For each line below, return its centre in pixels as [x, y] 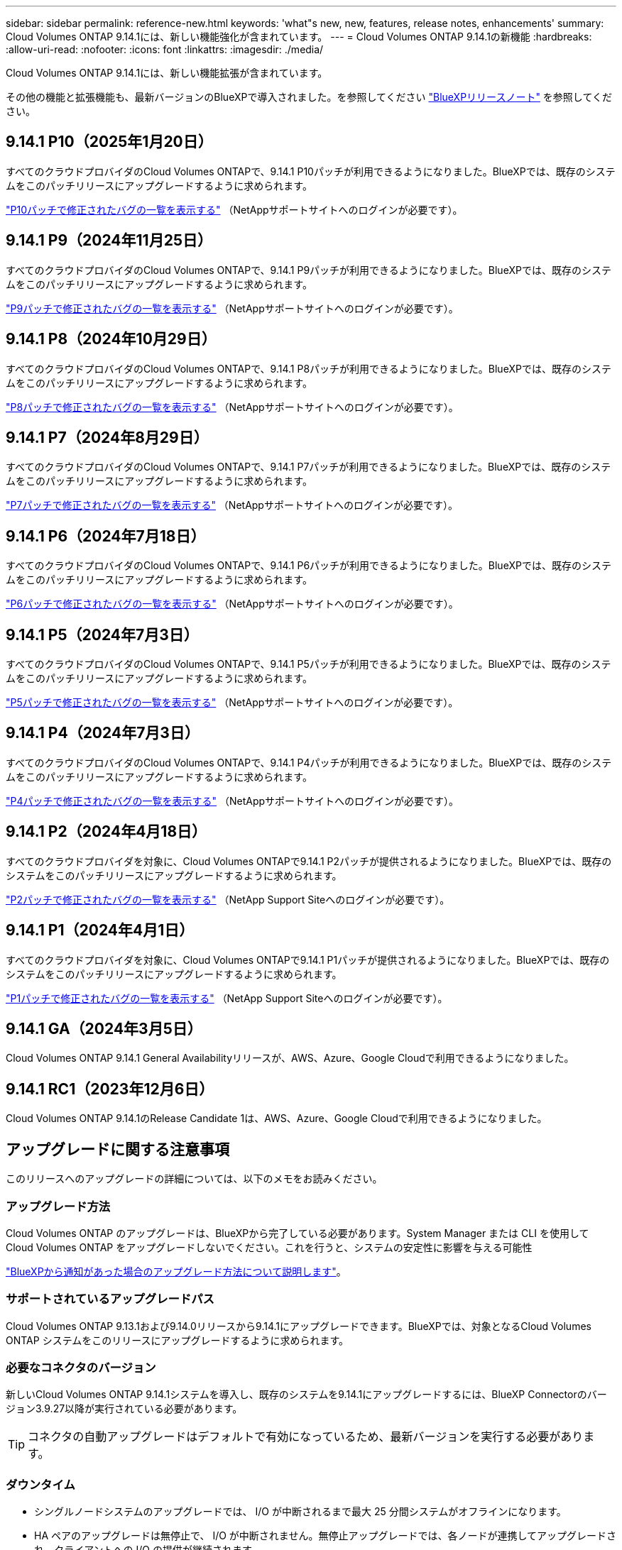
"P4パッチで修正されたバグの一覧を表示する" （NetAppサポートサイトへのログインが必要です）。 [233, 801]
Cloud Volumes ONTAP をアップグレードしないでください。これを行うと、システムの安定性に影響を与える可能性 [269, 1247]
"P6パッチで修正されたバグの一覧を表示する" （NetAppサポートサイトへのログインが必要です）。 [232, 604]
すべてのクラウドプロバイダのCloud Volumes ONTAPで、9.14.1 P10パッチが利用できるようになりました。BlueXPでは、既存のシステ [311, 171]
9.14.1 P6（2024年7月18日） [106, 536]
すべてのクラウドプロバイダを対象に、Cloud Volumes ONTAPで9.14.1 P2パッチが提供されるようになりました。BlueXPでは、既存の [309, 861]
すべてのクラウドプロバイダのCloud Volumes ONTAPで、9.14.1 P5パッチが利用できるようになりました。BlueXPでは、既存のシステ [309, 664]
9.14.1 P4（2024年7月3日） [103, 733]
